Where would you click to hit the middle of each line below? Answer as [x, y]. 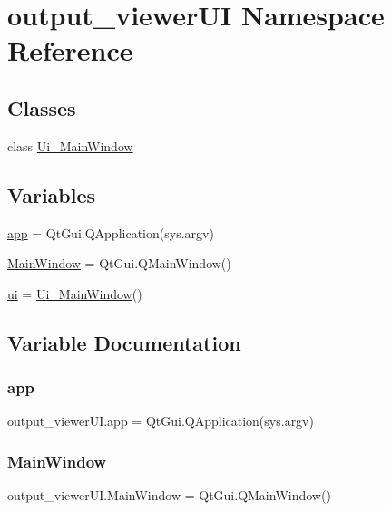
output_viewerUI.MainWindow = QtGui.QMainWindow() [169, 495]
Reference [70, 50]
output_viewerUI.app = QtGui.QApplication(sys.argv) [161, 421]
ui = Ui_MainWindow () [75, 293]
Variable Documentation [124, 342]
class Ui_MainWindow [70, 145]
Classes [42, 107]
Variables [52, 194]
